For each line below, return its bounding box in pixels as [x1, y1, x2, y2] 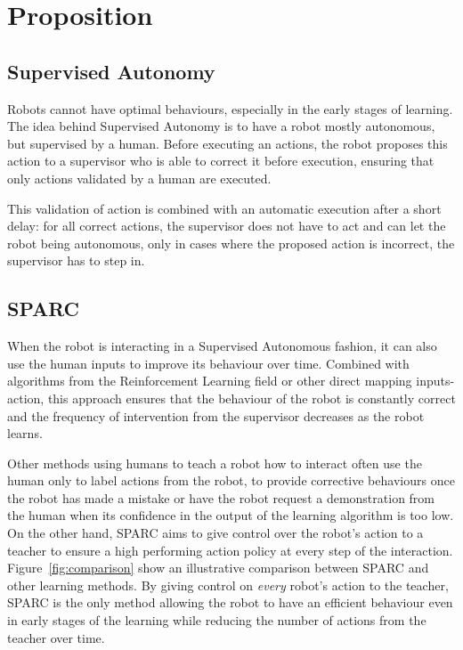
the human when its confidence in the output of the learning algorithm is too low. [7, 506, 454, 524]
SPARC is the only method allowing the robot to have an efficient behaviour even [7, 593, 453, 612]
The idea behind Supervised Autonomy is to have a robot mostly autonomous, [7, 117, 435, 135]
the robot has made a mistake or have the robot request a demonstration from [7, 488, 435, 507]
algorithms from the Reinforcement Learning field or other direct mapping [7, 371, 412, 390]
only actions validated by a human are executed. [7, 168, 272, 187]
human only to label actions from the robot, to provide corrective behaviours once [7, 471, 455, 490]
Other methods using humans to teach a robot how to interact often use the [7, 453, 422, 472]
